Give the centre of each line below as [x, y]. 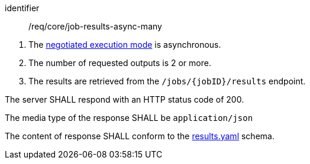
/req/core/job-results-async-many [95, 26]
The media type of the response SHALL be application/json [129, 118]
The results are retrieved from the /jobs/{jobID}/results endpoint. [167, 81]
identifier [22, 8]
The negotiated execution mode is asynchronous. [125, 45]
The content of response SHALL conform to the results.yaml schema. [140, 136]
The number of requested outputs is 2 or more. [120, 63]
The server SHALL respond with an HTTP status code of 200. [125, 99]
